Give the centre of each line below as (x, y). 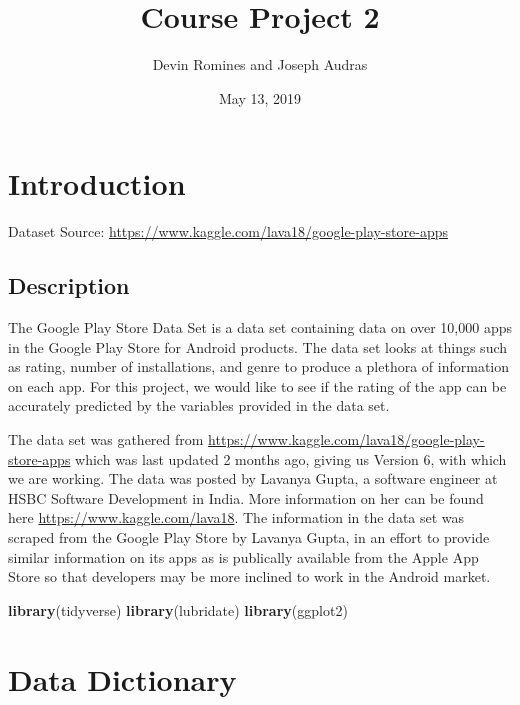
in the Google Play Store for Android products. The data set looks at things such (258, 346)
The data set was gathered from (106, 439)
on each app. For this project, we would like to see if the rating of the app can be (257, 385)
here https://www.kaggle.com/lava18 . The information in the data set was (236, 517)
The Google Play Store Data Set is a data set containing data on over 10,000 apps (260, 327)
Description (69, 285)
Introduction (97, 183)
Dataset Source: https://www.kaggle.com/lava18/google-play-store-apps (228, 231)
